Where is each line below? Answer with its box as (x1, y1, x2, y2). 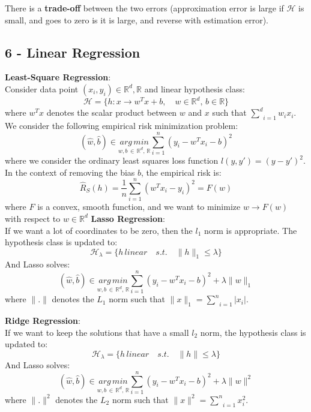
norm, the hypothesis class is (200, 326, 306, 338)
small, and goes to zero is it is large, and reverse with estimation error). (5, 13, 268, 26)
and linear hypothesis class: (144, 82, 245, 95)
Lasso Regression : (91, 212, 165, 224)
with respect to (5, 212, 61, 224)
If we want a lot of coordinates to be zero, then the (5, 224, 193, 236)
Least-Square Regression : (5, 71, 111, 83)
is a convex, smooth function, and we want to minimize (37, 200, 241, 213)
